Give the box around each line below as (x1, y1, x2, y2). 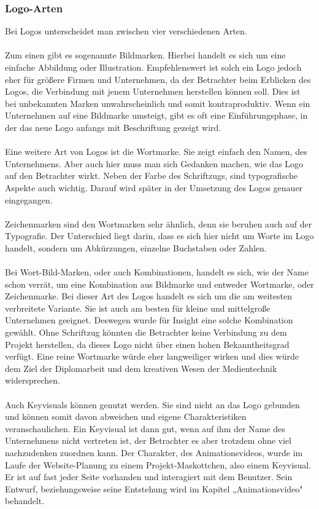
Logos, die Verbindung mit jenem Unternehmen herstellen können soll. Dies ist (5, 85, 301, 98)
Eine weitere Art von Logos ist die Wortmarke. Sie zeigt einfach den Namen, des (5, 145, 307, 158)
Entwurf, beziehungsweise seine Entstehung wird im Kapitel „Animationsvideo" (5, 482, 303, 495)
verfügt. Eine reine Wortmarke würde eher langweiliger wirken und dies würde (5, 350, 299, 363)
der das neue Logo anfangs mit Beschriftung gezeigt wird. (5, 120, 221, 133)
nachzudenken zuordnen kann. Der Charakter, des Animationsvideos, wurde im (5, 446, 303, 459)
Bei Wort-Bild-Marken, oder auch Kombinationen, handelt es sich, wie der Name (5, 266, 309, 278)
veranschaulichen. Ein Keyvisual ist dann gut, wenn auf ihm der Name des (5, 422, 285, 435)
